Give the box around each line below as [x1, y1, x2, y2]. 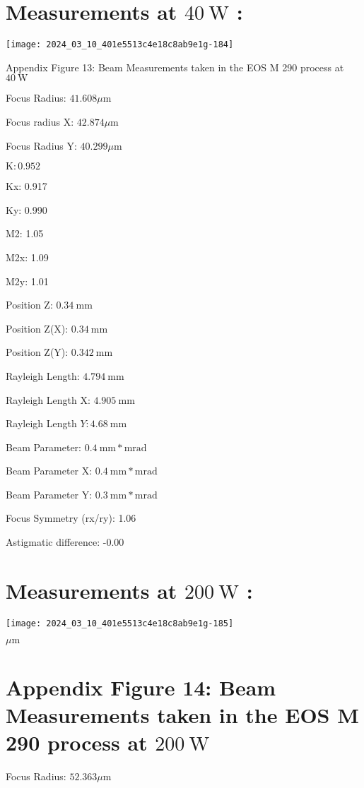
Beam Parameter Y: [6, 486, 93, 501]
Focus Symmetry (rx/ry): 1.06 [6, 511, 136, 525]
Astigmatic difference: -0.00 [6, 535, 124, 549]
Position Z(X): [6, 321, 69, 335]
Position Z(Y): [6, 345, 69, 359]
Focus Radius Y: [6, 138, 77, 153]
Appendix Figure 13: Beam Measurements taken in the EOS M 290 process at [6, 59, 344, 74]
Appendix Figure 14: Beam [6, 672, 276, 701]
